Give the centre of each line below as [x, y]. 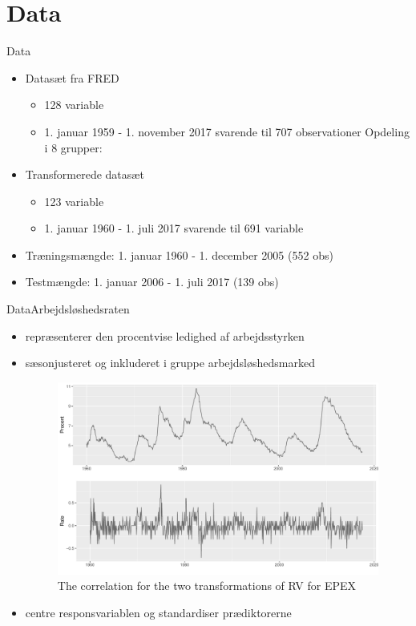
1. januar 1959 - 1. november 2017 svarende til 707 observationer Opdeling [227, 131]
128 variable [74, 105]
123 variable [74, 201]
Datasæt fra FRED [72, 77]
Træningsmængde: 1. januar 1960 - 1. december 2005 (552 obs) [179, 254]
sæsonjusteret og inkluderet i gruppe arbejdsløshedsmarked [170, 363]
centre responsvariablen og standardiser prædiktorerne [158, 612]
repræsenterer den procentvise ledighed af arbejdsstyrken [165, 335]
